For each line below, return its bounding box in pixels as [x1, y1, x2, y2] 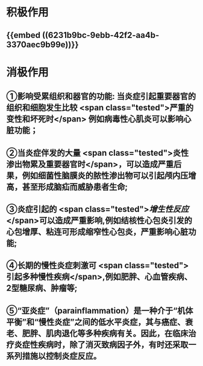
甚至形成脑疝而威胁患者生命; [22, 182, 128, 192]
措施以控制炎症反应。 [22, 351, 101, 361]
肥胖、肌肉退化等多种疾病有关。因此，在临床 [22, 328, 189, 338]
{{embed [6, 30, 41, 40]
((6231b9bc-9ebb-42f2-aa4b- [42, 30, 160, 40]
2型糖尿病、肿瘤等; [6, 283, 78, 294]
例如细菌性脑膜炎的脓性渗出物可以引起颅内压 [22, 170, 189, 181]
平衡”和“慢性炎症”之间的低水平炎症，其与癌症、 [6, 316, 186, 327]
